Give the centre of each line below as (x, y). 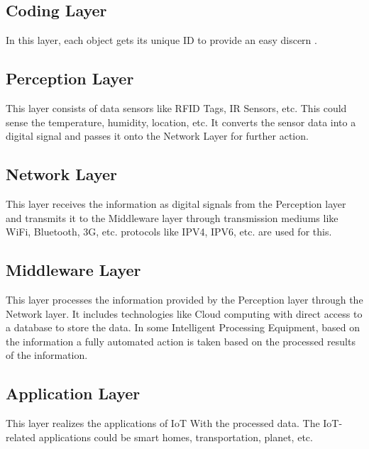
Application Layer (73, 393)
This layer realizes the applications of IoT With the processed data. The (163, 423)
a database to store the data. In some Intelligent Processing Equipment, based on (183, 327)
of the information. (47, 355)
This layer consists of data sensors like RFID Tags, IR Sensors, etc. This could (176, 108)
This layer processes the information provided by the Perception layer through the (184, 299)
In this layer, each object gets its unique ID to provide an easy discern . (161, 40)
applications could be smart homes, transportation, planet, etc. (176, 437)
